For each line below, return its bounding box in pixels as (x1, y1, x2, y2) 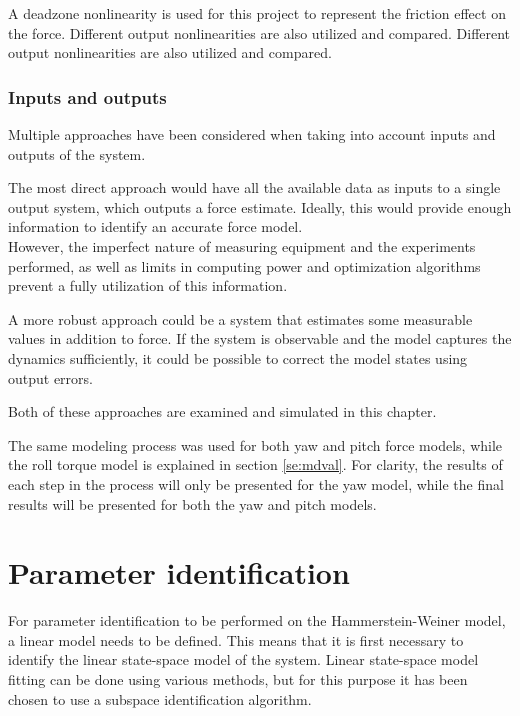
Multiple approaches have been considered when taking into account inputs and (8, 124, 496, 144)
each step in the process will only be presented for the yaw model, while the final (8, 473, 504, 494)
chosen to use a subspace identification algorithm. (8, 688, 312, 709)
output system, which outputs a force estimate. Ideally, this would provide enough (8, 196, 512, 217)
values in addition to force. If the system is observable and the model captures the (8, 328, 512, 349)
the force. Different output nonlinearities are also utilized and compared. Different (8, 22, 511, 43)
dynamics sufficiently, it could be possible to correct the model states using (8, 347, 468, 368)
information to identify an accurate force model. (8, 216, 303, 237)
